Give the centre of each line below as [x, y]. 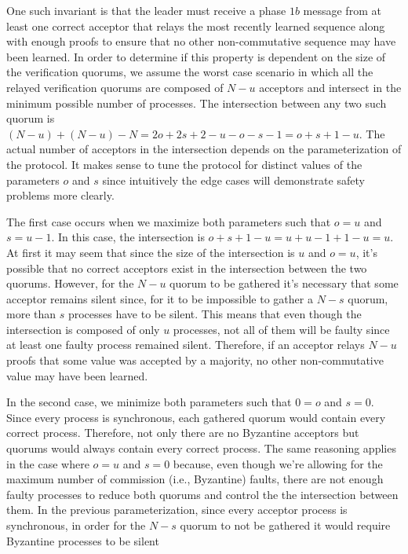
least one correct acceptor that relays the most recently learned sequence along [196, 26]
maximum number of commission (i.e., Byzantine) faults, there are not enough [195, 479]
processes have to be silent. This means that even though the [215, 314]
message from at [342, 10]
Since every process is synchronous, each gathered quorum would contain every [196, 417]
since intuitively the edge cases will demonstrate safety [233, 180]
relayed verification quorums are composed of [115, 87]
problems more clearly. [60, 195]
